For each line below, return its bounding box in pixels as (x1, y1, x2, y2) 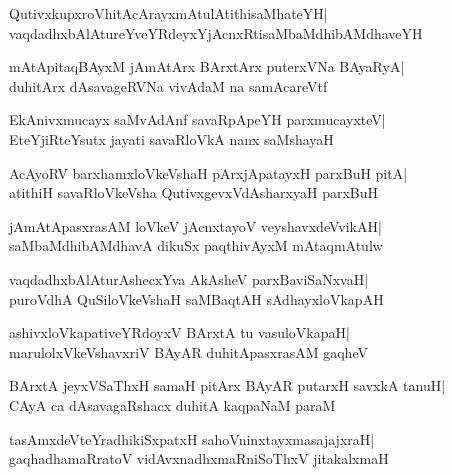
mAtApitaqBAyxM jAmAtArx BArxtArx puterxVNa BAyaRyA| (9, 56, 405, 77)
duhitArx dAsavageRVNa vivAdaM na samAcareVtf (9, 75, 328, 96)
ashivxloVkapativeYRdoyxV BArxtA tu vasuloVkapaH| (9, 322, 350, 343)
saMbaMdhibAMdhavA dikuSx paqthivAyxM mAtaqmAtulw (9, 235, 383, 256)
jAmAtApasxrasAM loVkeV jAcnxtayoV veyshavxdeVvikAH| (9, 215, 382, 236)
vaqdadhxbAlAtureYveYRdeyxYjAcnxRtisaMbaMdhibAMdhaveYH (9, 22, 423, 43)
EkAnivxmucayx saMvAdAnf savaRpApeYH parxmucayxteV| (9, 109, 386, 130)
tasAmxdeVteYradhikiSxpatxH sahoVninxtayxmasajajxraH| (9, 428, 375, 449)
